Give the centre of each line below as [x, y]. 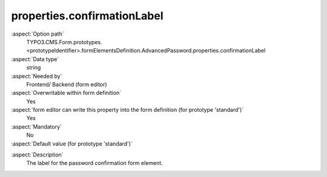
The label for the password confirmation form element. [94, 163]
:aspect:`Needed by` [37, 76]
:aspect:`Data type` [35, 59]
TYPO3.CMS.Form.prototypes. [64, 42]
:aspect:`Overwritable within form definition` [66, 93]
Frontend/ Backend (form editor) [67, 84]
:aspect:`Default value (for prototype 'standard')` [72, 143]
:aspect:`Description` [37, 155]
